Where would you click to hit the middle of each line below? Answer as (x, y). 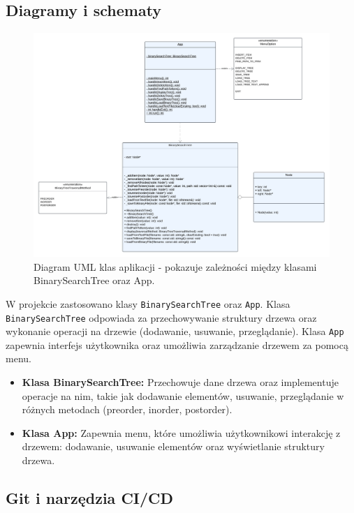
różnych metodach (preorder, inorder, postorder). (127, 409)
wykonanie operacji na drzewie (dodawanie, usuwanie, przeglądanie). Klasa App (175, 331)
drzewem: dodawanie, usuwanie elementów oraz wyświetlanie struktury (173, 446)
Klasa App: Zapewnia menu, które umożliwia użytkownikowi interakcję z (181, 432)
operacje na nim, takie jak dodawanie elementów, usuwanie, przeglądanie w (183, 395)
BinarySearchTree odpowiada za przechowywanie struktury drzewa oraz (161, 317)
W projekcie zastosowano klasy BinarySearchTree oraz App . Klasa (148, 303)
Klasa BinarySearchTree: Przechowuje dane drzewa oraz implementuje (180, 382)
